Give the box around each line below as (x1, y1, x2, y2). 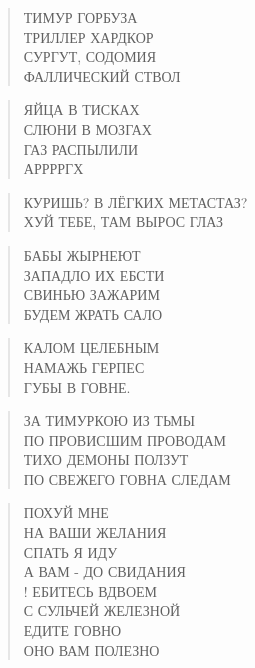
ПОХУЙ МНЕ (23, 502, 109, 523)
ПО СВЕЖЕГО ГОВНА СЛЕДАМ (23, 468, 231, 489)
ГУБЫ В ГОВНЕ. (23, 376, 131, 397)
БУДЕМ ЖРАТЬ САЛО (23, 303, 163, 324)
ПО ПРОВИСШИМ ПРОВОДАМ (23, 429, 227, 450)
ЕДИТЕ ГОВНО (23, 620, 122, 641)
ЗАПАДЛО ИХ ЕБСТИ (23, 264, 165, 285)
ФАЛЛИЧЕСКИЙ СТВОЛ (23, 65, 181, 86)
